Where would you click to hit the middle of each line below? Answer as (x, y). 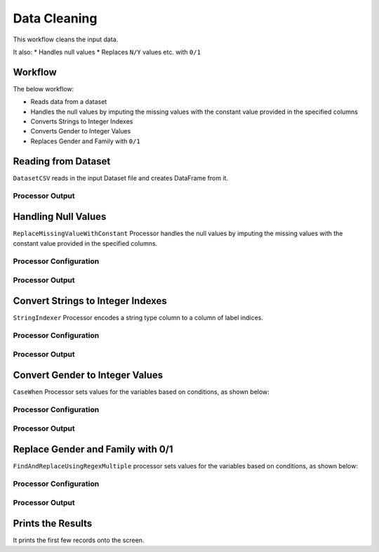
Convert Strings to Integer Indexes (90, 301)
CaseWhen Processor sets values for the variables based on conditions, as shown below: (141, 392)
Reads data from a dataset (69, 102)
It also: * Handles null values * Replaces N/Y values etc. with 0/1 (107, 52)
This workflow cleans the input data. (66, 39)
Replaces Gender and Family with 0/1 (85, 141)
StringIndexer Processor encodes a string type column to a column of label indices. (138, 317)
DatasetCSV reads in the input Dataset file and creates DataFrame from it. (120, 178)
